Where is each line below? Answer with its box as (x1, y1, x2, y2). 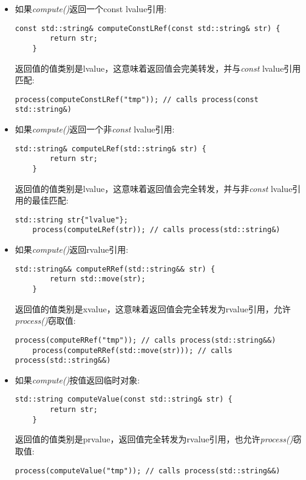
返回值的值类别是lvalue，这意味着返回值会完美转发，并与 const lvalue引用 (15, 61, 301, 74)
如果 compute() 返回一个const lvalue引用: (15, 2, 167, 15)
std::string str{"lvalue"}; (15, 215, 128, 224)
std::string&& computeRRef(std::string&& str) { (15, 264, 216, 273)
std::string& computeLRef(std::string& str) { (15, 144, 206, 153)
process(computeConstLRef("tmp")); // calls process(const (15, 95, 259, 104)
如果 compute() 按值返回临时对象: (15, 373, 140, 386)
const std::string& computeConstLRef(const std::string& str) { (15, 24, 280, 33)
